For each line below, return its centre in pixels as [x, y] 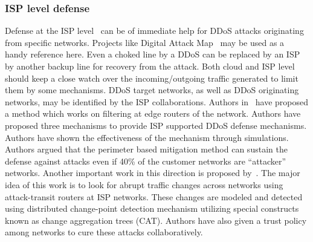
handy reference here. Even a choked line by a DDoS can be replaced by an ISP [153, 54]
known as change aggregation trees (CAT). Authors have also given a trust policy [156, 220]
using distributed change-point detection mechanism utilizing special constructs [152, 208]
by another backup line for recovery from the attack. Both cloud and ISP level [150, 66]
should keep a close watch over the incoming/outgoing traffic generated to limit [152, 78]
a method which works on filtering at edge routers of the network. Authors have [153, 113]
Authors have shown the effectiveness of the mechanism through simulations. [147, 137]
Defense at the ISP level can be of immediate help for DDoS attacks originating [154, 31]
